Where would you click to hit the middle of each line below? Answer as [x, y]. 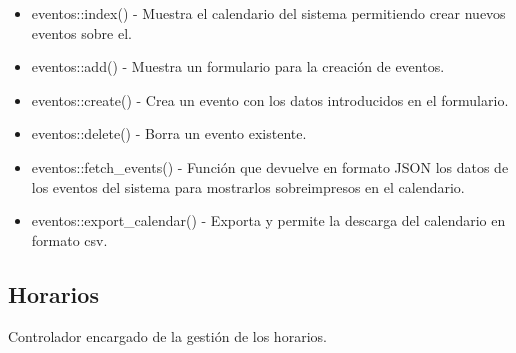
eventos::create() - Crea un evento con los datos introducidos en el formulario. [270, 99]
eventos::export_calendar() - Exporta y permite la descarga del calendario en [268, 220]
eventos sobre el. [81, 32]
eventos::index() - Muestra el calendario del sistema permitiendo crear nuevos [268, 13]
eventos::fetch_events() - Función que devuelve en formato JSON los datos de [270, 166]
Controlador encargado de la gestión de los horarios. [167, 335]
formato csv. [69, 239]
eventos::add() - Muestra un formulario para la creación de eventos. [238, 66]
